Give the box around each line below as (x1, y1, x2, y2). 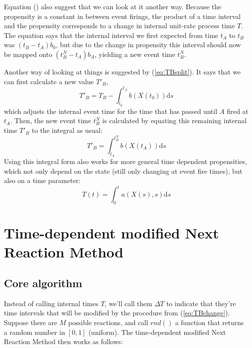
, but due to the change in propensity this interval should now (55, 39, 241, 50)
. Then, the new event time (10, 115, 91, 126)
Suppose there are (4, 317, 57, 327)
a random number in (4, 327, 65, 337)
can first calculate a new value (4, 76, 94, 86)
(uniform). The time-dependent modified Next (88, 327, 226, 337)
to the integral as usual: (32, 125, 103, 135)
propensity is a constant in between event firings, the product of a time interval (4, 11, 241, 21)
